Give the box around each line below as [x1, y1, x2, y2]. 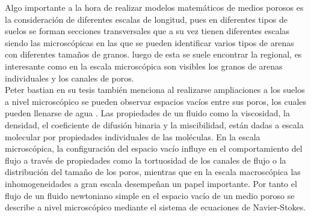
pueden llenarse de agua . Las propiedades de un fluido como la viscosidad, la [5, 107, 290, 119]
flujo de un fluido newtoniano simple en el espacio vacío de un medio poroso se [5, 189, 295, 201]
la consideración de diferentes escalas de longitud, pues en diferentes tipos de [5, 13, 288, 25]
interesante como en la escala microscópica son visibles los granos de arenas [5, 59, 283, 72]
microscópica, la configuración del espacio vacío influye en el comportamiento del [5, 142, 303, 155]
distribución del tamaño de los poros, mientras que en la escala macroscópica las [5, 165, 301, 178]
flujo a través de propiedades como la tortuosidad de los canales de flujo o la [5, 153, 286, 166]
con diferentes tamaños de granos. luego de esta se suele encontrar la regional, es [5, 48, 302, 61]
